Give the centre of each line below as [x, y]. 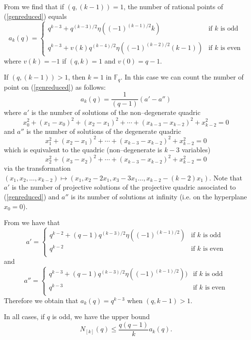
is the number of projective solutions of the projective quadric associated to [124, 187]
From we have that [32, 222]
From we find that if [34, 6]
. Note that [226, 177]
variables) [196, 149]
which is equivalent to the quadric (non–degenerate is [83, 149]
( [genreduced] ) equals [35, 16]
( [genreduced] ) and [32, 196]
